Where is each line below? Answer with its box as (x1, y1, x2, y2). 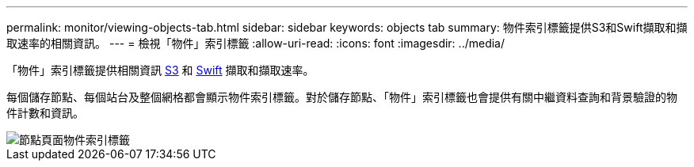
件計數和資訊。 (6, 106, 84, 120)
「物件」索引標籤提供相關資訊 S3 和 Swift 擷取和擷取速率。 (6, 63, 315, 77)
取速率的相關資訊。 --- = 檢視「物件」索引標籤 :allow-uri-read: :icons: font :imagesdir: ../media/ (6, 36, 505, 50)
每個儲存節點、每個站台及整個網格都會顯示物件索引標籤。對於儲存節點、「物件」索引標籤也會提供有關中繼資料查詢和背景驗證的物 (6, 90, 677, 104)
